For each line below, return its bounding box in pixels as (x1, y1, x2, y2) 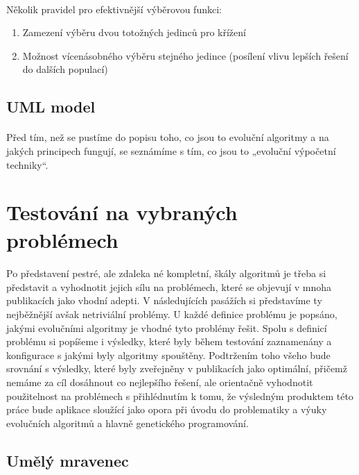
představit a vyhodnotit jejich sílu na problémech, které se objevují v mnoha (6, 279, 331, 294)
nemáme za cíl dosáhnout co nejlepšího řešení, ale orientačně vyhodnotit (6, 375, 313, 390)
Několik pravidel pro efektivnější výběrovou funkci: (6, 1, 222, 16)
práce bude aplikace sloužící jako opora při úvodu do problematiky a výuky (6, 402, 327, 417)
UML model (6, 96, 96, 117)
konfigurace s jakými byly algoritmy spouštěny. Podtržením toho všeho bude (6, 347, 331, 362)
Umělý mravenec (6, 449, 129, 471)
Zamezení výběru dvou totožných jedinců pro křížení (22, 25, 246, 40)
